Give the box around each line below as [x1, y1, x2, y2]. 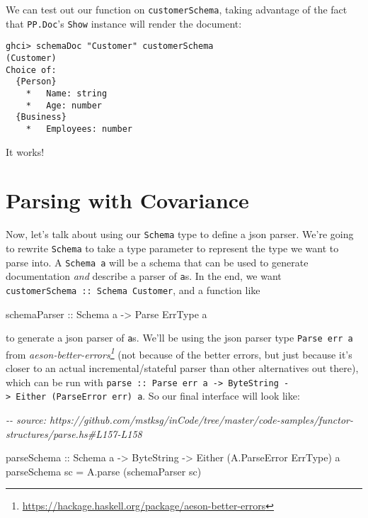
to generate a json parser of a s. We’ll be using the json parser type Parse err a [6, 330, 353, 345]
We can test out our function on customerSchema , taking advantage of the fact [6, 2, 347, 16]
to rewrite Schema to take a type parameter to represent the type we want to [6, 240, 339, 255]
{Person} [16, 77, 57, 87]
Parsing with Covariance [6, 186, 249, 215]
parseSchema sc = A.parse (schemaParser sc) [6, 463, 202, 478]
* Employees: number [25, 123, 132, 134]
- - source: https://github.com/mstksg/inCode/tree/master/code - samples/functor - [6, 412, 353, 427]
